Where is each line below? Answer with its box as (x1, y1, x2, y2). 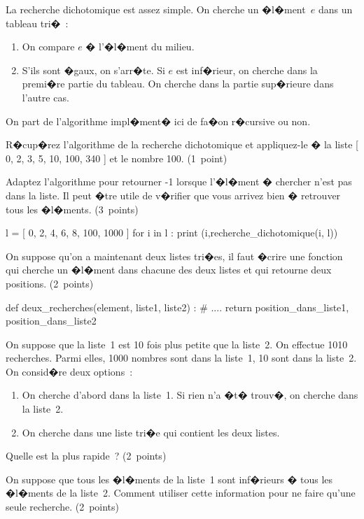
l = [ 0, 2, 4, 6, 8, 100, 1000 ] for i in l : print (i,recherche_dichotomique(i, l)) (6, 225, 338, 240)
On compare (22, 39, 75, 54)
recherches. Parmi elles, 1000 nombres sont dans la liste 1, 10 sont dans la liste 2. (6, 350, 357, 365)
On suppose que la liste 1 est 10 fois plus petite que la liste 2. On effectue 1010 (6, 336, 348, 351)
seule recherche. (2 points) (6, 499, 119, 514)
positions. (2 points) (6, 276, 94, 290)
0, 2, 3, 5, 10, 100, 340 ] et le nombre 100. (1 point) (6, 150, 227, 165)
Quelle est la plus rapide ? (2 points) (6, 448, 167, 463)
